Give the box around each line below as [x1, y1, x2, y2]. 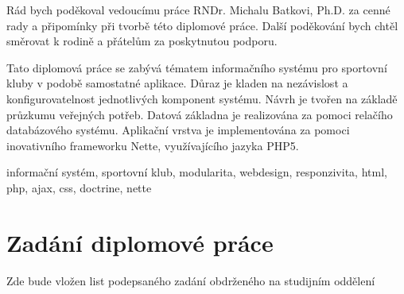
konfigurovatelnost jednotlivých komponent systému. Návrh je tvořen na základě [6, 90, 398, 106]
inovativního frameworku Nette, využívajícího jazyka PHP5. [6, 137, 299, 153]
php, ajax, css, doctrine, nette [6, 179, 152, 195]
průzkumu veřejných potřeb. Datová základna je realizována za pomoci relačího [6, 106, 393, 122]
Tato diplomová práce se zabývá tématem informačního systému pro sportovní [6, 59, 387, 75]
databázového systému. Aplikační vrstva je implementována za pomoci [6, 122, 350, 138]
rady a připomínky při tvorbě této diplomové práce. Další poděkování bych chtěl [6, 17, 398, 33]
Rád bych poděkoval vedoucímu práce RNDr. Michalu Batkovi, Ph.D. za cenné [6, 2, 390, 17]
